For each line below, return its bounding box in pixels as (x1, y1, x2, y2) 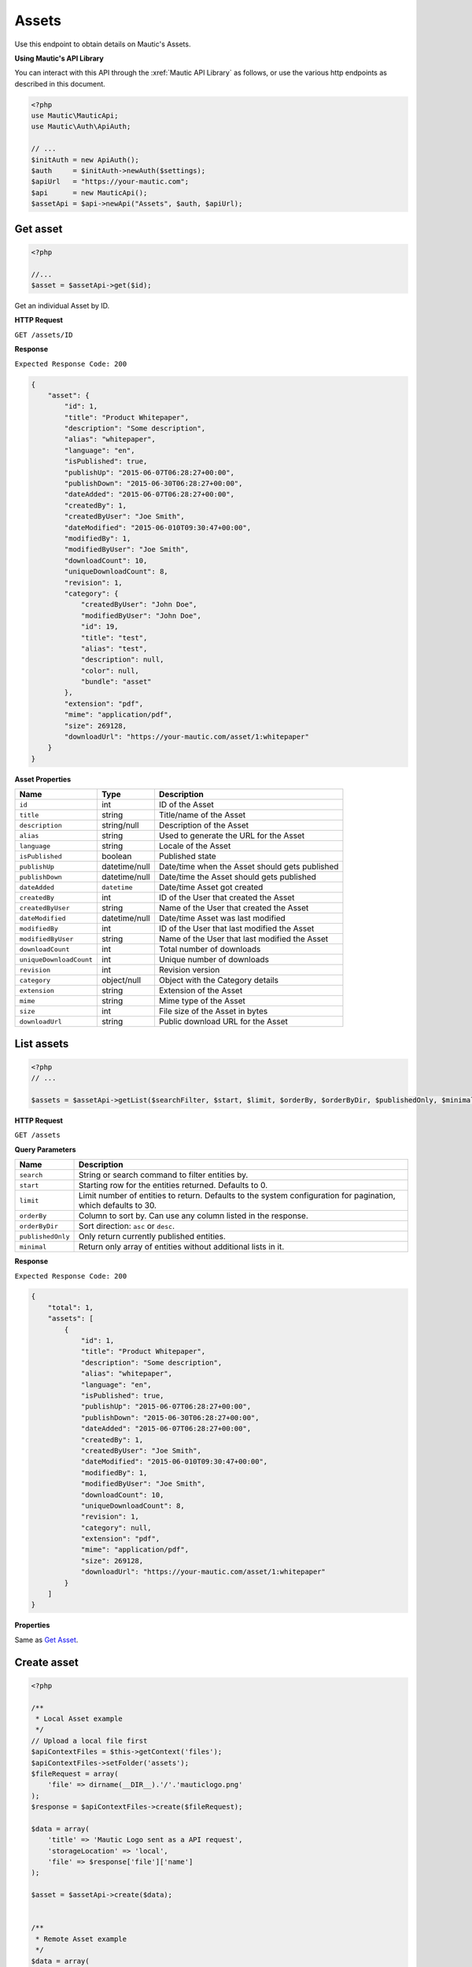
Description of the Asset (158, 820, 249, 831)
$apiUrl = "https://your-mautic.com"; (31, 177, 189, 186)
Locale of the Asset (158, 840, 231, 851)
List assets (14, 1037, 69, 1050)
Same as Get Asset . (14, 1635, 79, 1644)
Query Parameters (14, 1145, 76, 1154)
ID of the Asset (158, 799, 214, 810)
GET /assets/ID (14, 330, 74, 339)
